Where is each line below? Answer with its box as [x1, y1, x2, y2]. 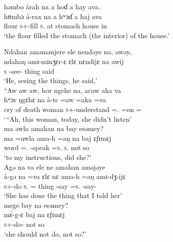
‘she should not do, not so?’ [4, 228, 86, 239]
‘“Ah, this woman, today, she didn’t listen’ [4, 113, 132, 124]
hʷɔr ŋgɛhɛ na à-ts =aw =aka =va [4, 94, 106, 105]
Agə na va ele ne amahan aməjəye [4, 161, 106, 172]
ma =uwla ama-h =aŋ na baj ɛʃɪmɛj [4, 132, 111, 143]
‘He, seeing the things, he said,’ [4, 75, 98, 86]
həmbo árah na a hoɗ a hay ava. [4, 1, 100, 11]
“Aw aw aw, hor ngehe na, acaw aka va [4, 85, 121, 95]
